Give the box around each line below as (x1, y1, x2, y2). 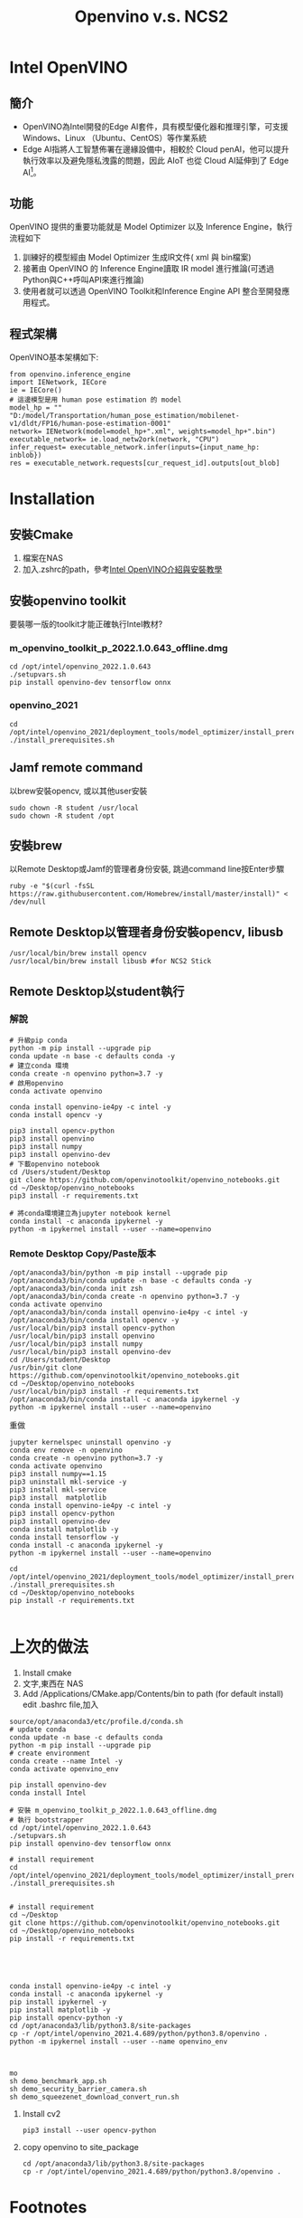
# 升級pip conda (9, 1036, 68, 1045)
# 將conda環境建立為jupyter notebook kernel (9, 1209, 171, 1218)
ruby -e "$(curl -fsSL (9, 882, 95, 891)
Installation (9, 488, 96, 509)
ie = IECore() (9, 386, 63, 395)
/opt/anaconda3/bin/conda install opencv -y (9, 1316, 179, 1325)
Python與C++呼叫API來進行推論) (22, 274, 144, 286)
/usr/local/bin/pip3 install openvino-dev (9, 1348, 171, 1357)
